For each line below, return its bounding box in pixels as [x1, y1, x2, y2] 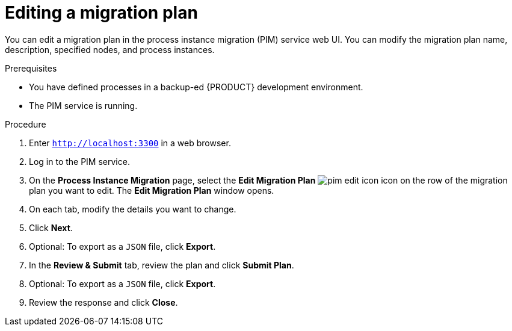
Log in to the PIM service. [29, 156, 130, 167]
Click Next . [29, 222, 73, 233]
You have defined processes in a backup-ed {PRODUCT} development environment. [29, 81, 363, 92]
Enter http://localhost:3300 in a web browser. [29, 137, 231, 148]
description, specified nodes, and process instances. [5, 44, 215, 55]
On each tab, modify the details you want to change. [29, 203, 236, 214]
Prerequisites [5, 63, 57, 73]
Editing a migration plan [5, 2, 198, 23]
